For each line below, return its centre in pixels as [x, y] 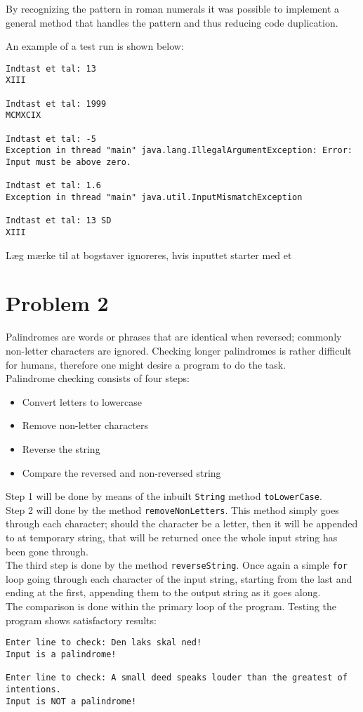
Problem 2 [57, 303]
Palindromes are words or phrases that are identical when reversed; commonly [174, 337]
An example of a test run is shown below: [95, 46]
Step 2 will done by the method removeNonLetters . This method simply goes [172, 509]
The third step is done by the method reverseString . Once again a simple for [177, 565]
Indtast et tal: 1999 [56, 104]
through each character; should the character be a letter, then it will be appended [182, 523]
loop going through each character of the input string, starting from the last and [179, 578]
